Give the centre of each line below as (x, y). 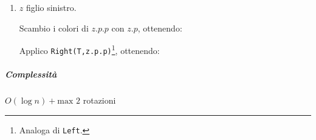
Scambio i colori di (54, 28)
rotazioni (99, 100)
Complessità (31, 74)
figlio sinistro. (51, 7)
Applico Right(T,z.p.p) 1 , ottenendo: (89, 49)
